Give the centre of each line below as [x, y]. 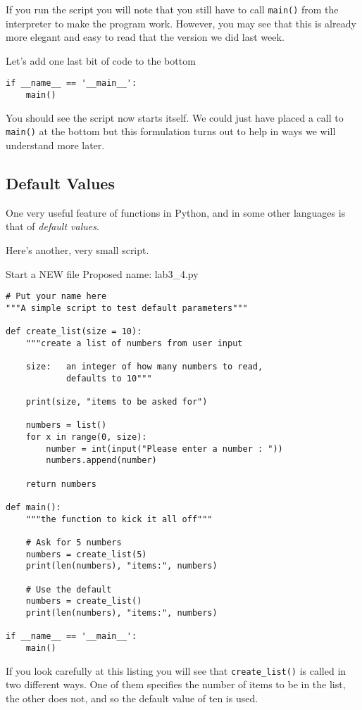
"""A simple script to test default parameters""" [127, 308]
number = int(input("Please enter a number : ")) [164, 449]
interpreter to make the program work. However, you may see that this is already [181, 23]
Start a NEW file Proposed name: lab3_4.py [102, 273]
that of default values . [52, 226]
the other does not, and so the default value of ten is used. [132, 698]
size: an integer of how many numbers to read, [144, 367]
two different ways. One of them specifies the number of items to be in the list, [176, 684]
